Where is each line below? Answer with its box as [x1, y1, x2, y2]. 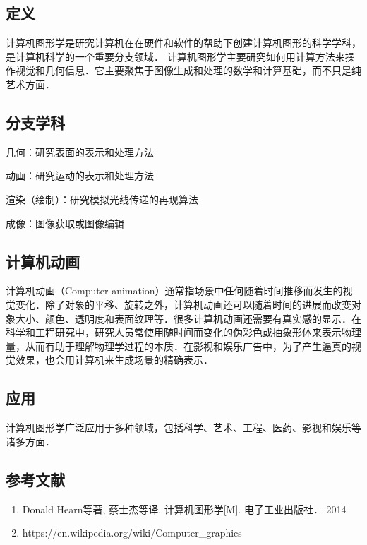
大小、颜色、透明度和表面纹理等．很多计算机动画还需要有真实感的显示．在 [15, 311, 361, 325]
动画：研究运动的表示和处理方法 [6, 168, 154, 183]
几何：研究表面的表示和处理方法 [6, 144, 154, 159]
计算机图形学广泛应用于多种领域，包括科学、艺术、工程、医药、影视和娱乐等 [6, 420, 361, 435]
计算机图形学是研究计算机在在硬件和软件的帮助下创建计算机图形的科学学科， [6, 35, 361, 50]
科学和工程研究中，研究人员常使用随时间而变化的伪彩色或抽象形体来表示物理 [6, 325, 361, 340]
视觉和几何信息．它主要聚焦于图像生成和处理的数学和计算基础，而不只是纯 [15, 63, 361, 78]
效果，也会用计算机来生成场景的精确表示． [15, 352, 213, 367]
